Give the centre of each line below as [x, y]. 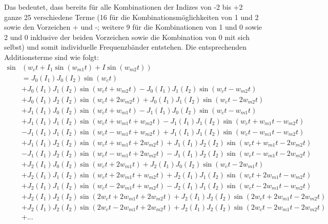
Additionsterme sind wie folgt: [52, 57]
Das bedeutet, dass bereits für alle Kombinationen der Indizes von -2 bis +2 [124, 7]
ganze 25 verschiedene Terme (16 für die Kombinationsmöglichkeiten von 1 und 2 [131, 17]
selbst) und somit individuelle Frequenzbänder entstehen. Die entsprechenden [126, 47]
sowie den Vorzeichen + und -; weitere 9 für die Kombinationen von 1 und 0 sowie [133, 27]
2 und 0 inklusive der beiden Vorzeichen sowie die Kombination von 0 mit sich [127, 37]
